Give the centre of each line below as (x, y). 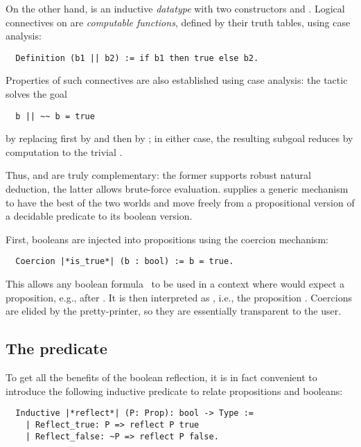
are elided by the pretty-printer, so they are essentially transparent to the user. (174, 311)
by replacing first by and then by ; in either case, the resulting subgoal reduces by (179, 138)
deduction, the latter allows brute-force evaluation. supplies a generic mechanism (177, 189)
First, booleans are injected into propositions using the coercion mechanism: (167, 239)
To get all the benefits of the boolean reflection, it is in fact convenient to (161, 377)
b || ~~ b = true (55, 116)
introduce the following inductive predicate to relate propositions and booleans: (174, 391)
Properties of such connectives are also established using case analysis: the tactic (177, 80)
